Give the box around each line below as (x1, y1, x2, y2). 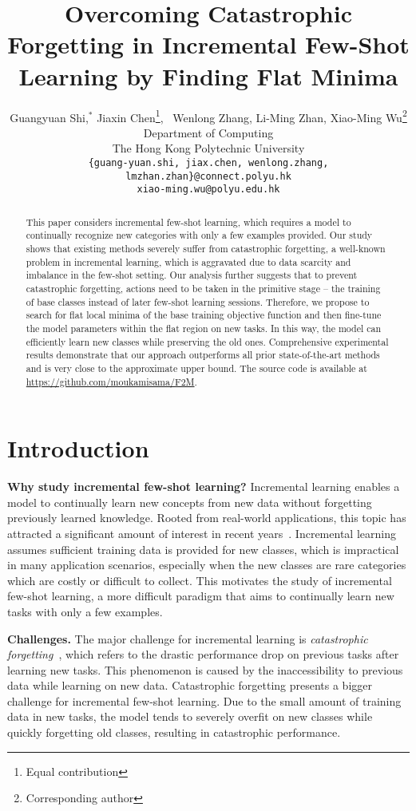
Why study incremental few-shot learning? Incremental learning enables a (7, 478, 400, 495)
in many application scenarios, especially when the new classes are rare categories (7, 556, 406, 573)
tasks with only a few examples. (7, 603, 163, 619)
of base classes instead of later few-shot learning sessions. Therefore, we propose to (26, 295, 370, 308)
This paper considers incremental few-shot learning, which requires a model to (26, 215, 351, 228)
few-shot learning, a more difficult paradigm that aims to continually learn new (7, 587, 394, 604)
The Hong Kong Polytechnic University (112, 140, 305, 156)
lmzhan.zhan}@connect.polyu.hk (125, 170, 291, 182)
